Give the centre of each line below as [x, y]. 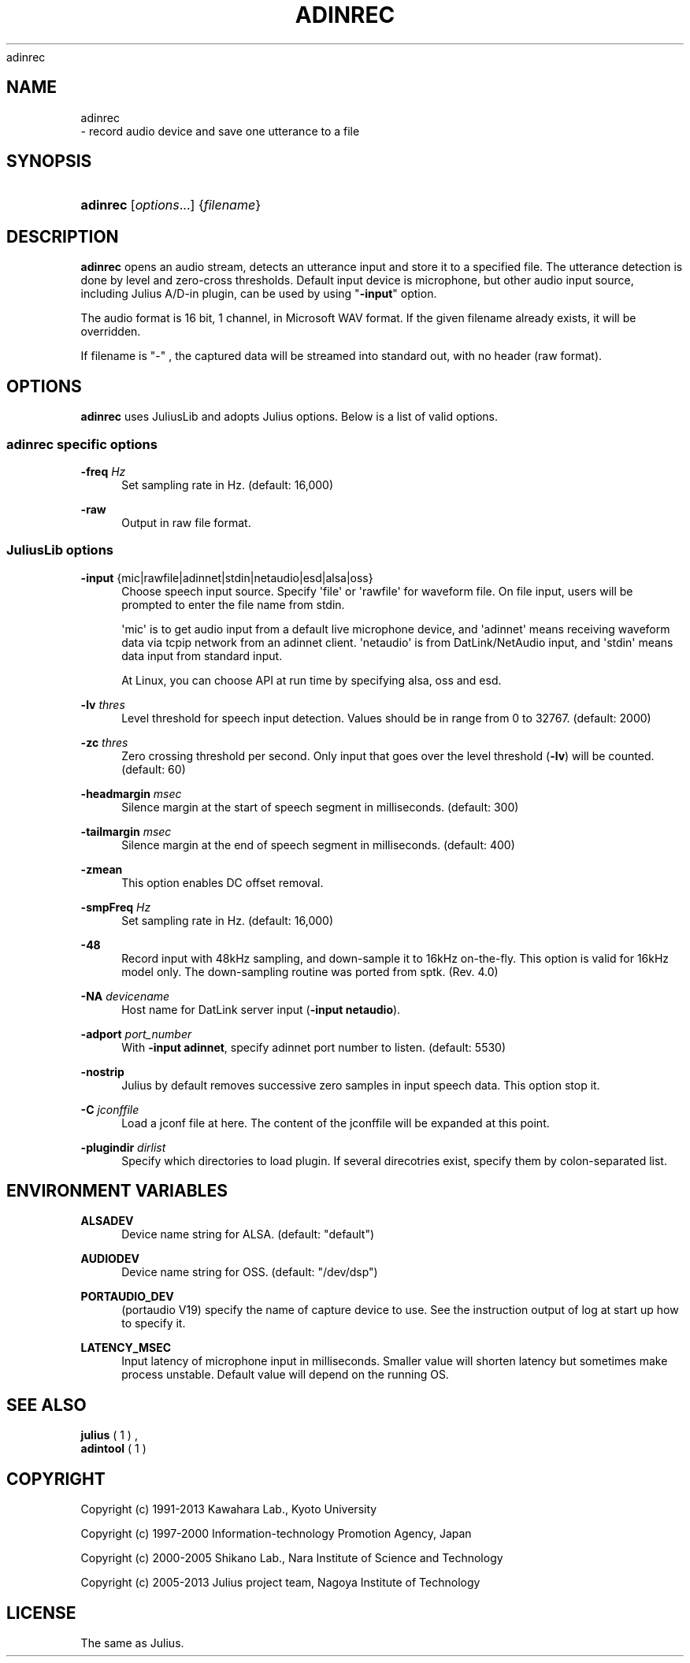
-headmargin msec [131, 793]
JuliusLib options [60, 550]
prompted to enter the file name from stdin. [233, 604]
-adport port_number [136, 1034]
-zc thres [104, 742]
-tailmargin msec [126, 831]
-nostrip [102, 1071]
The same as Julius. [132, 1643]
